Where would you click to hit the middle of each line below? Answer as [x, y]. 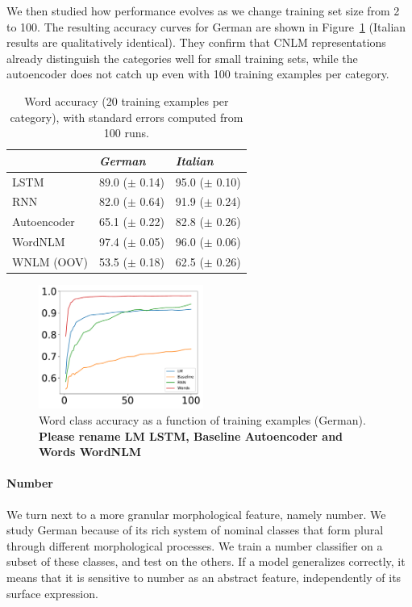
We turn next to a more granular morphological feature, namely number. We [196, 514]
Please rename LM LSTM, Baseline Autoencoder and [191, 435]
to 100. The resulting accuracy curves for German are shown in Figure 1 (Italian [206, 26]
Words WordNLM [90, 452]
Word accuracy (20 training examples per [127, 100]
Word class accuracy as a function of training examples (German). [202, 419]
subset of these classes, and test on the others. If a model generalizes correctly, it [206, 561]
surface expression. [52, 593]
